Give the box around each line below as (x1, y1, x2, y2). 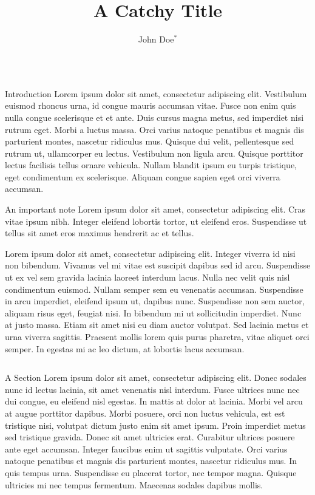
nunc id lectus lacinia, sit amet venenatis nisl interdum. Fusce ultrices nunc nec (5, 383, 300, 395)
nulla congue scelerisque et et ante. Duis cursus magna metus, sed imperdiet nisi (5, 111, 304, 123)
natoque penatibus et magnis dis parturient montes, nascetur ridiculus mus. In (5, 454, 297, 467)
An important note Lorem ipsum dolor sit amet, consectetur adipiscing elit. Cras (5, 203, 306, 216)
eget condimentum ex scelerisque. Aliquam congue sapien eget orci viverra (5, 170, 280, 183)
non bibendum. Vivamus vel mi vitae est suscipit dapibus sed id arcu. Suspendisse (5, 259, 311, 271)
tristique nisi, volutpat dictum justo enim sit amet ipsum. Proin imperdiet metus (5, 418, 306, 431)
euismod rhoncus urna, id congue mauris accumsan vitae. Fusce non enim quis (5, 99, 296, 112)
